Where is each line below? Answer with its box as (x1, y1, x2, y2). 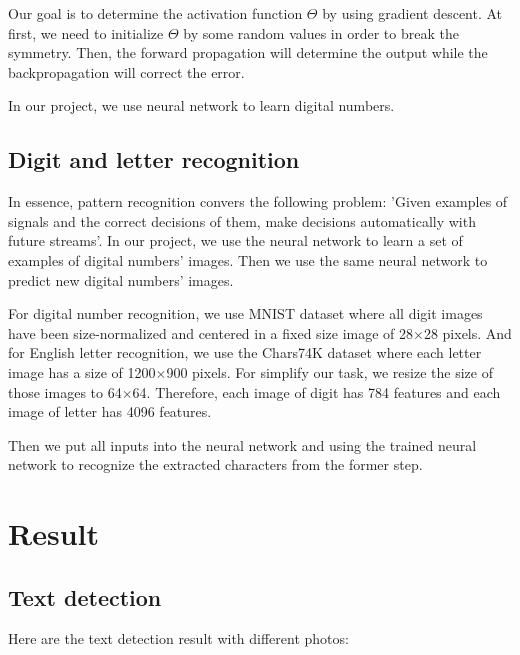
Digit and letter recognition (8, 144, 300, 175)
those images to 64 (8, 381, 122, 402)
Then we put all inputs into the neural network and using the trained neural (8, 434, 477, 455)
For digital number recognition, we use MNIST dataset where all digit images (8, 303, 483, 324)
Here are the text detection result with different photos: (8, 628, 349, 649)
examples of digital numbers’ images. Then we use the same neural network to (8, 249, 488, 270)
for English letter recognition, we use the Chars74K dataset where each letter (8, 342, 482, 363)
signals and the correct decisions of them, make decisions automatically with (8, 210, 476, 231)
